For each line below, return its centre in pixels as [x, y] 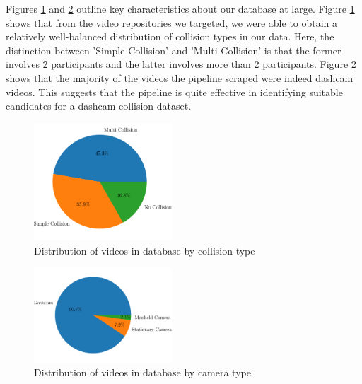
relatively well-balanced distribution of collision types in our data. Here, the [170, 36]
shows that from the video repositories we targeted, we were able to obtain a [172, 22]
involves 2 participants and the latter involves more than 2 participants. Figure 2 [181, 64]
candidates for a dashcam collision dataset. [99, 106]
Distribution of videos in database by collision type [145, 250]
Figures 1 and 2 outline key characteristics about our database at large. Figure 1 [180, 8]
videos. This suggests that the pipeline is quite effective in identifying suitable [174, 92]
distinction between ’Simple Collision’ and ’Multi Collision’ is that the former [174, 50]
